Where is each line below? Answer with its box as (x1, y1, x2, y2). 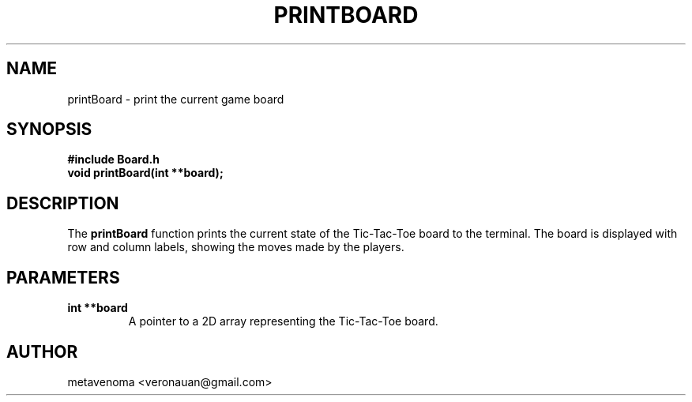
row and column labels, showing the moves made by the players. (67, 240, 404, 254)
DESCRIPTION (6, 193, 119, 213)
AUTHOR (6, 341, 78, 362)
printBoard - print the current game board (67, 92, 284, 106)
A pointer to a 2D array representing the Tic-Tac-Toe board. (128, 314, 438, 329)
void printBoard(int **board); (67, 166, 224, 180)
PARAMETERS (6, 267, 120, 287)
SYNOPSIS (6, 119, 92, 140)
